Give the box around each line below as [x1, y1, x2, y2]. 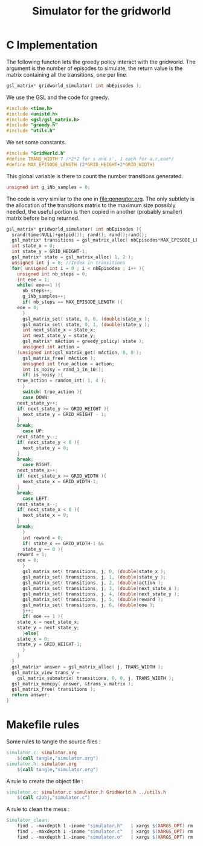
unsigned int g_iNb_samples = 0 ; [6, 184, 91, 190]
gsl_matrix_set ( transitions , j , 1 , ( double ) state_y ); [22, 574, 166, 580]
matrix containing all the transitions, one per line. [6, 71, 128, 78]
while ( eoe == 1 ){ [17, 282, 61, 288]
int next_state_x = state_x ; [22, 327, 96, 333]
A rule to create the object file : [6, 777, 83, 784]
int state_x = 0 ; [11, 243, 56, 249]
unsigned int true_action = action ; [22, 361, 115, 367]
